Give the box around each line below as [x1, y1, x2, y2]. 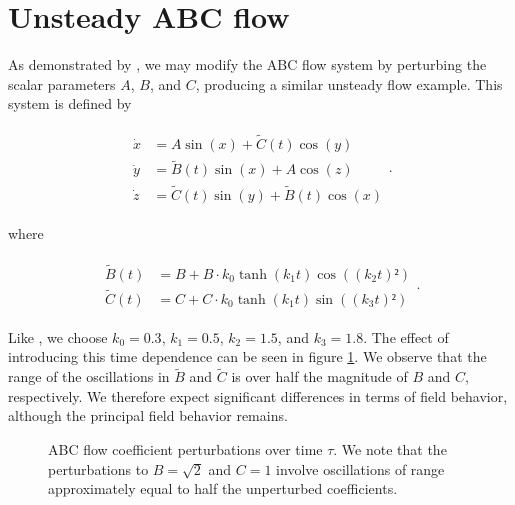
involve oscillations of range [276, 458, 445, 479]
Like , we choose [8, 326, 108, 347]
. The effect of [363, 326, 449, 347]
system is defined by [8, 93, 132, 114]
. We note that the [333, 439, 447, 459]
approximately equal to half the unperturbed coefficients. [48, 478, 398, 499]
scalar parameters [8, 73, 116, 94]
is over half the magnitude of [231, 366, 408, 387]
